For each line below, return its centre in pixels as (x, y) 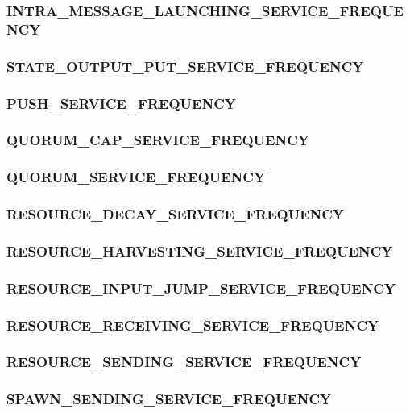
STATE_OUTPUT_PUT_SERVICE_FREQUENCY (185, 66)
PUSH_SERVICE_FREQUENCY (121, 103)
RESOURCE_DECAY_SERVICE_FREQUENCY (176, 214)
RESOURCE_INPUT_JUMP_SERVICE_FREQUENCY (201, 288)
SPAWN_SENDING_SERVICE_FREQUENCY (169, 399)
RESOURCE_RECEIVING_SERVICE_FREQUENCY (193, 325)
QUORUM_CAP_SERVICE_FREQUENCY (158, 140)
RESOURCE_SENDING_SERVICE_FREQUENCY (184, 362)
